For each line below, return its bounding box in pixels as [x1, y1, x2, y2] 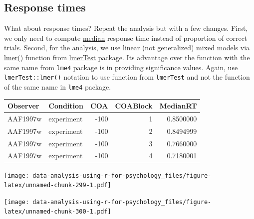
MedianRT [159, 101, 197, 111]
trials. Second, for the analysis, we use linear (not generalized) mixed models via [4, 42, 250, 53]
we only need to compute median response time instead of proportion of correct [4, 32, 248, 43]
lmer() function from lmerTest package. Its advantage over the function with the [4, 52, 250, 62]
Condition [48, 101, 84, 111]
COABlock [115, 101, 153, 111]
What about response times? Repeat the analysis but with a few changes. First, [4, 23, 248, 33]
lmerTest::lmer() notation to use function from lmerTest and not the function [4, 72, 250, 82]
